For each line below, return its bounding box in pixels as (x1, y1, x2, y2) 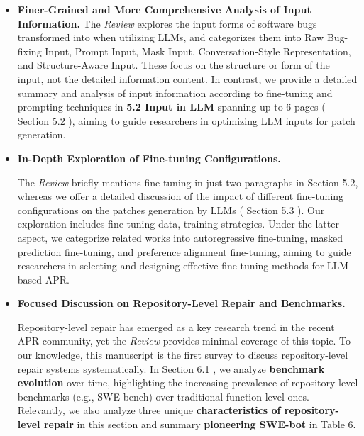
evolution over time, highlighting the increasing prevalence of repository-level (17, 375, 358, 390)
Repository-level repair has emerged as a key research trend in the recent (17, 319, 335, 334)
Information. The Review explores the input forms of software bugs (17, 16, 317, 30)
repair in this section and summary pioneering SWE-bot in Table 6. (43, 417, 356, 432)
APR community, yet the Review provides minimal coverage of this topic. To (17, 333, 351, 348)
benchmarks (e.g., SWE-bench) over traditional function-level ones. (17, 389, 309, 403)
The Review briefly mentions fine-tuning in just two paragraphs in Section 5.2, (17, 174, 358, 189)
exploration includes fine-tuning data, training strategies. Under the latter (17, 216, 339, 231)
